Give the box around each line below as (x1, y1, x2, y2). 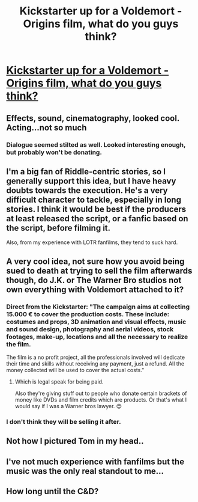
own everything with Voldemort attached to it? (6, 284, 184, 295)
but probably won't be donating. (6, 148, 102, 156)
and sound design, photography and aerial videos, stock (6, 325, 174, 333)
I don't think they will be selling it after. (6, 417, 121, 426)
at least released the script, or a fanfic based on (6, 213, 188, 224)
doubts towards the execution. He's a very (6, 185, 168, 195)
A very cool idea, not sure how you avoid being (6, 256, 185, 266)
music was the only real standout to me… (6, 466, 164, 476)
